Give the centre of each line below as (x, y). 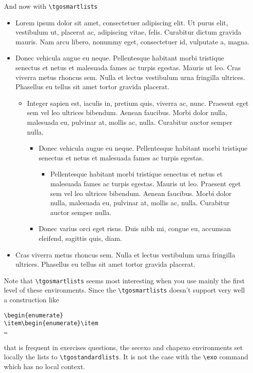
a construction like (31, 300)
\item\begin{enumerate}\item (51, 324)
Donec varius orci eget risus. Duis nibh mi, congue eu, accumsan (135, 228)
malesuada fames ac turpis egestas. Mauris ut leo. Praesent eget (146, 183)
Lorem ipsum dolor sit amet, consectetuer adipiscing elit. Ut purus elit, (122, 22)
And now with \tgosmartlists (51, 6)
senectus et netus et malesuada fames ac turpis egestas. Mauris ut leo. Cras (128, 68)
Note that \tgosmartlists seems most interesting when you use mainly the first (124, 280)
